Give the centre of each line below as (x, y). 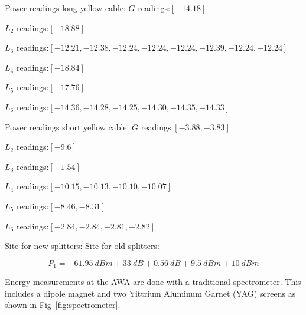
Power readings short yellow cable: (67, 127)
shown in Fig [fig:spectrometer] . (63, 305)
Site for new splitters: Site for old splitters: (82, 246)
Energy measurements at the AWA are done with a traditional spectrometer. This (153, 282)
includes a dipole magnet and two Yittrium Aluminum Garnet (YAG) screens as (150, 293)
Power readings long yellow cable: (65, 8)
